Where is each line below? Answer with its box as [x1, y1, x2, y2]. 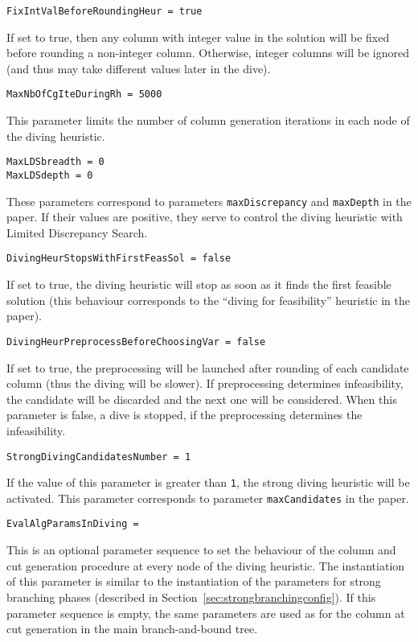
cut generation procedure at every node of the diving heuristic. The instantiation [6, 557, 405, 574]
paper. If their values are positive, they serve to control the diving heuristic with [6, 208, 403, 225]
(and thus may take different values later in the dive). [6, 60, 271, 76]
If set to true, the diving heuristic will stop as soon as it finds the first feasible [6, 276, 391, 293]
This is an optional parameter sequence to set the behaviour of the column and [6, 541, 396, 558]
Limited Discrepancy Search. [6, 224, 148, 241]
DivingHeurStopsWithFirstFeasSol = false [6, 253, 232, 265]
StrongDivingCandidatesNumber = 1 [6, 451, 191, 463]
